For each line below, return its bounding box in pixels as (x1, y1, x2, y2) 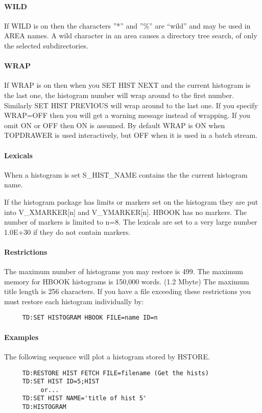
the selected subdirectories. (4, 40, 88, 51)
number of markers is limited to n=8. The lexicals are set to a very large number (4, 216, 257, 227)
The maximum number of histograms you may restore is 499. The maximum (4, 266, 243, 277)
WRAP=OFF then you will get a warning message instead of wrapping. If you (4, 110, 250, 120)
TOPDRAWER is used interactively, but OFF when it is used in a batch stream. (4, 130, 258, 140)
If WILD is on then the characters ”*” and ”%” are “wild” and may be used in (4, 20, 251, 31)
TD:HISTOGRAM (22, 403, 66, 411)
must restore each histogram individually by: (4, 296, 144, 306)
